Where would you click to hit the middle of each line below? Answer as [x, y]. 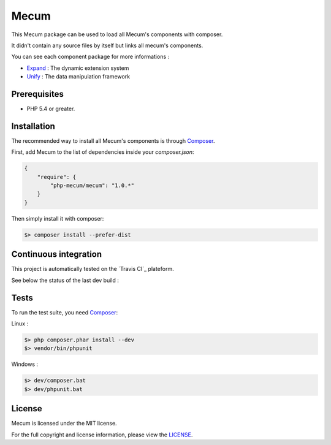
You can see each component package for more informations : [90, 57]
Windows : [25, 364]
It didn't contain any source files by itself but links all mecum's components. [107, 45]
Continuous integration [57, 254]
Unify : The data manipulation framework [78, 77]
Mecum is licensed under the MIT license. [64, 424]
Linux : [20, 324]
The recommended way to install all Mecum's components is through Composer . [113, 140]
